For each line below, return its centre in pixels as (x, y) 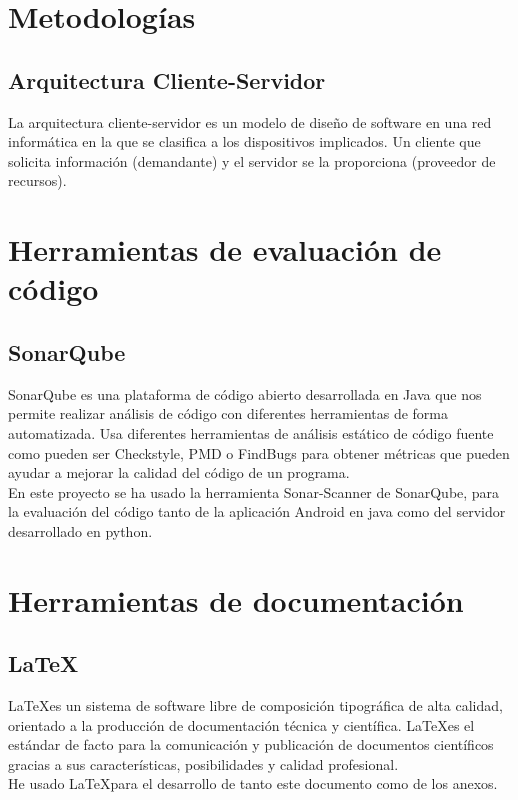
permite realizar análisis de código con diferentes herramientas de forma (228, 413)
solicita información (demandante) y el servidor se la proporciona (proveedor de (252, 160)
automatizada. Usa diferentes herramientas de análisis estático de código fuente (251, 432)
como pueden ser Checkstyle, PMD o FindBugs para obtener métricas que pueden (259, 452)
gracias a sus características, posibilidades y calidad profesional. (203, 763)
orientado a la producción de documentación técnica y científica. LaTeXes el (241, 724)
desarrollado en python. (80, 530)
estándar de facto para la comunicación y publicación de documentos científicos (251, 744)
